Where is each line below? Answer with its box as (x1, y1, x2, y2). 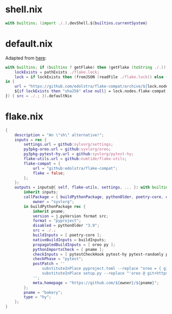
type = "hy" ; (24, 295, 52, 300)
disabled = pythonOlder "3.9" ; (32, 223, 100, 228)
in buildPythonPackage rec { (24, 204, 86, 209)
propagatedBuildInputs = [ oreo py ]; (32, 242, 116, 247)
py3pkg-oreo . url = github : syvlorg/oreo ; (24, 147, 111, 152)
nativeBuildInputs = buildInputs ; (32, 237, 106, 242)
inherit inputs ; (24, 190, 58, 195)
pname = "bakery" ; (24, 290, 63, 295)
